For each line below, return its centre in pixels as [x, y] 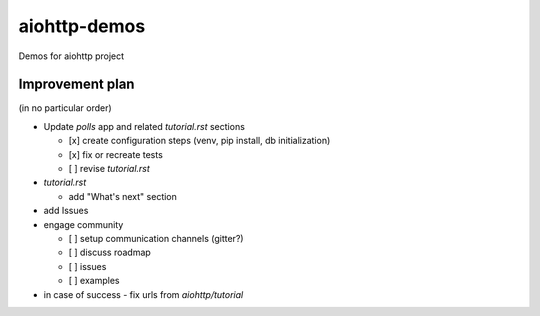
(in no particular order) [65, 108]
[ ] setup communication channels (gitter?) [156, 238]
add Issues [66, 211]
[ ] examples [94, 281]
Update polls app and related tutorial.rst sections [144, 126]
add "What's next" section [122, 196]
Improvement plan [76, 84]
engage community [83, 224]
